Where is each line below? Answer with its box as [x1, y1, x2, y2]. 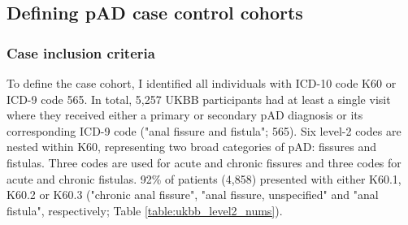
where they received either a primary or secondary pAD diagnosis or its [7, 106, 363, 123]
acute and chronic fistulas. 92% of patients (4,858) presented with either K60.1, [7, 170, 401, 187]
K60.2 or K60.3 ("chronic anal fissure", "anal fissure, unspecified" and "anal [7, 186, 379, 203]
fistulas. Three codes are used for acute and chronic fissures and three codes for [7, 154, 401, 171]
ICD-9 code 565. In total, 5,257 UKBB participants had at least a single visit [7, 90, 391, 107]
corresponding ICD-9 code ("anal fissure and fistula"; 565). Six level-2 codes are [7, 122, 401, 139]
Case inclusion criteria [7, 42, 155, 63]
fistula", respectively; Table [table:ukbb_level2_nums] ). [7, 201, 283, 219]
